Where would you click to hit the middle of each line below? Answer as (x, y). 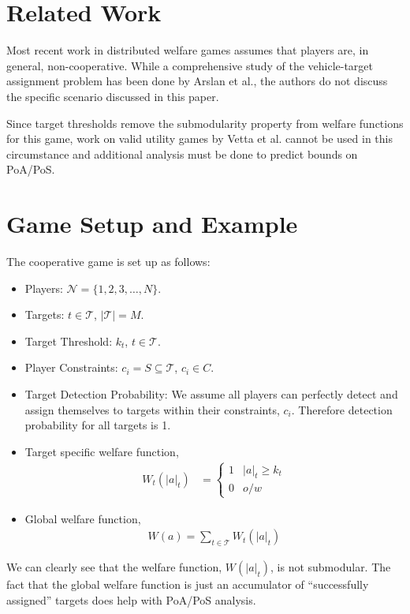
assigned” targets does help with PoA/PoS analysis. (131, 599)
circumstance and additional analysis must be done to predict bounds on (182, 153)
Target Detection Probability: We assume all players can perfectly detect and (211, 393)
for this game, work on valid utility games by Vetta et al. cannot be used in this (199, 139)
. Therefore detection (342, 409)
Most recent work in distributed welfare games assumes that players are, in (188, 50)
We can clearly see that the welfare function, (114, 567)
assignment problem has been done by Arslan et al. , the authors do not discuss (197, 81)
